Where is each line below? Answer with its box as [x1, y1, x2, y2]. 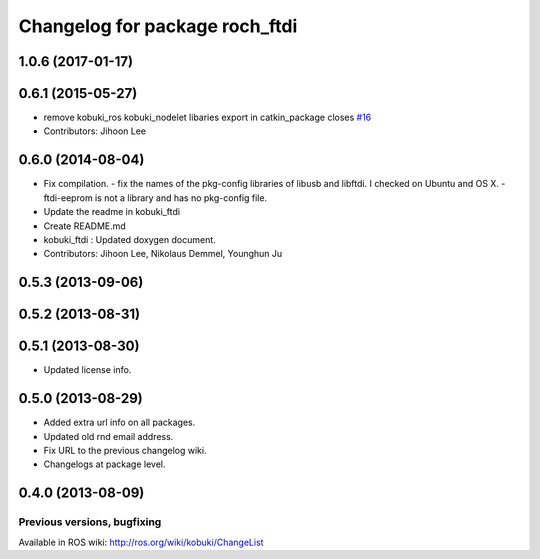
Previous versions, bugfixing [18, 515, 162, 529]
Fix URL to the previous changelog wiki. [43, 444, 207, 456]
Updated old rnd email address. [43, 430, 174, 442]
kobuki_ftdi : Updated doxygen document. [43, 233, 217, 245]
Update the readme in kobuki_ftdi [43, 206, 180, 218]
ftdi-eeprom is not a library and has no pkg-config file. [43, 191, 268, 204]
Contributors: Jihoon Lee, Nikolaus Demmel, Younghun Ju [43, 248, 283, 260]
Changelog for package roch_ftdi [18, 15, 298, 37]
